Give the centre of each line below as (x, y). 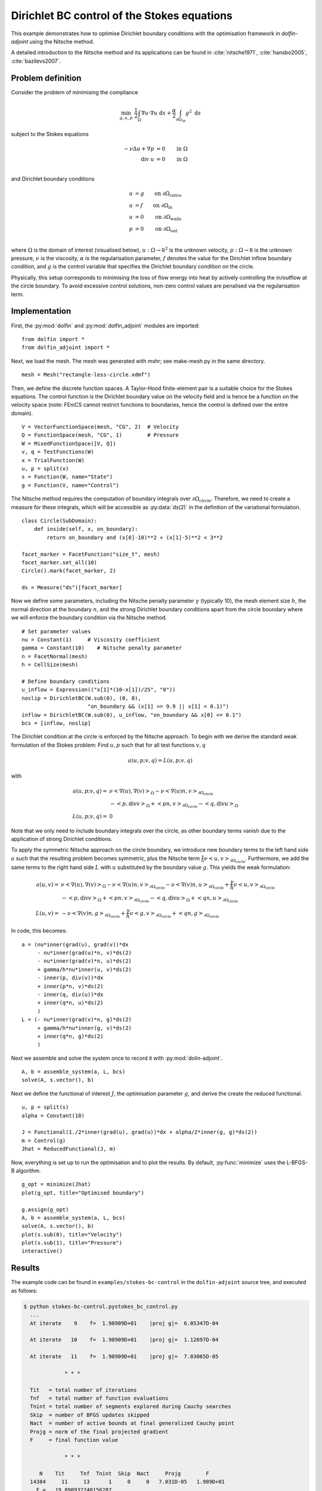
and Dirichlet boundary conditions (53, 178)
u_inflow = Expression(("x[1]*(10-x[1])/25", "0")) (99, 690)
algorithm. (28, 1170)
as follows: (24, 1291)
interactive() (42, 1251)
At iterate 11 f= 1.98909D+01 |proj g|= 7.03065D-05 (124, 1357)
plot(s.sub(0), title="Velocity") (72, 1234)
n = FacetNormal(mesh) (55, 656)
